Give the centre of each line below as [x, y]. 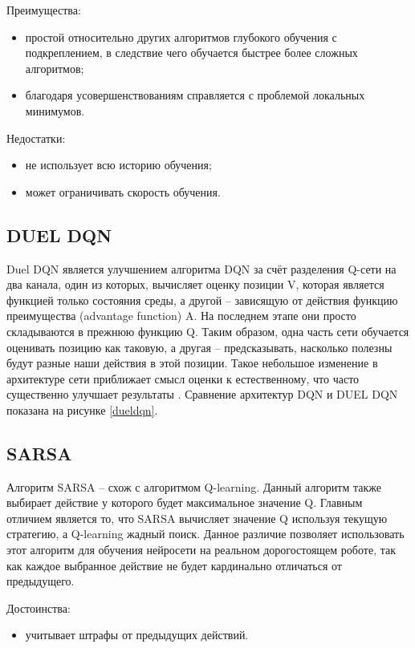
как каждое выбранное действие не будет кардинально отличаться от [174, 565]
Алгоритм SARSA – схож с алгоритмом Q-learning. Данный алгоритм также [194, 486]
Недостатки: [36, 138]
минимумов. [55, 110]
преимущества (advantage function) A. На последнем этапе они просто [181, 316]
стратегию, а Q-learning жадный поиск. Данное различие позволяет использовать [205, 534]
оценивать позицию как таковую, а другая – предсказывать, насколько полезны [199, 347]
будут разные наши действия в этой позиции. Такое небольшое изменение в [192, 363]
